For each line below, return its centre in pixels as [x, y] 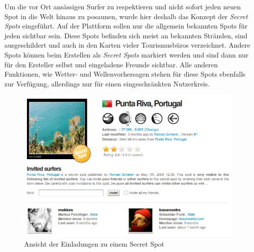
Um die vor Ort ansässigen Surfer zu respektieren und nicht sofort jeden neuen [123, 6]
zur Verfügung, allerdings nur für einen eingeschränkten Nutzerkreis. [107, 83]
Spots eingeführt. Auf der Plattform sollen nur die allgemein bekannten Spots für [126, 26]
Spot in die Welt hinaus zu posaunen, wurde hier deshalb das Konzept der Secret [126, 16]
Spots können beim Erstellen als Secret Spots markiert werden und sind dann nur [127, 54]
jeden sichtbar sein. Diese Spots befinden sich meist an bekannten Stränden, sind [126, 35]
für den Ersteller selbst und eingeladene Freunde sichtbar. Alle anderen [111, 64]
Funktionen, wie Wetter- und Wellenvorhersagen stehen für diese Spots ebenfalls [125, 74]
